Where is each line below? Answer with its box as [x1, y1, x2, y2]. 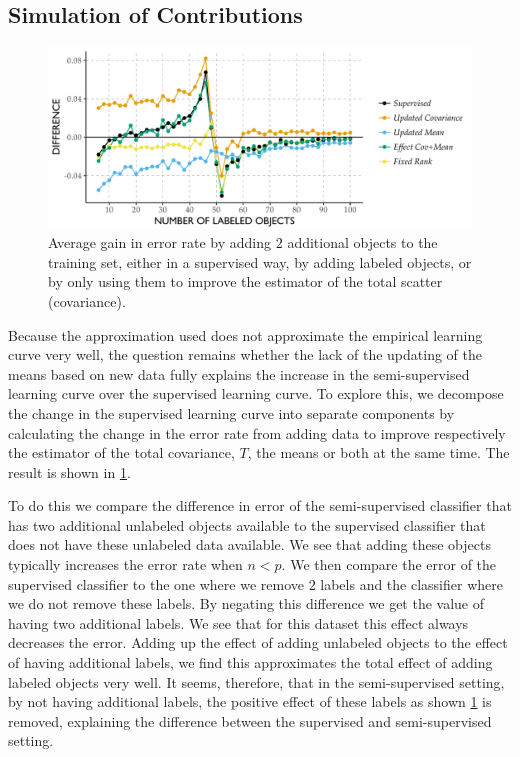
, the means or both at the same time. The [247, 442, 510, 463]
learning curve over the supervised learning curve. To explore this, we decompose [8, 383, 504, 404]
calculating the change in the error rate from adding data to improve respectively [8, 422, 506, 443]
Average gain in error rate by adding [48, 232, 272, 253]
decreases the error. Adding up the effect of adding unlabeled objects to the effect [8, 632, 508, 653]
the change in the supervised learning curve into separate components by [8, 402, 455, 423]
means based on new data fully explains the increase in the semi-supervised [8, 363, 470, 384]
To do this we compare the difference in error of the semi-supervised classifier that [8, 495, 512, 516]
